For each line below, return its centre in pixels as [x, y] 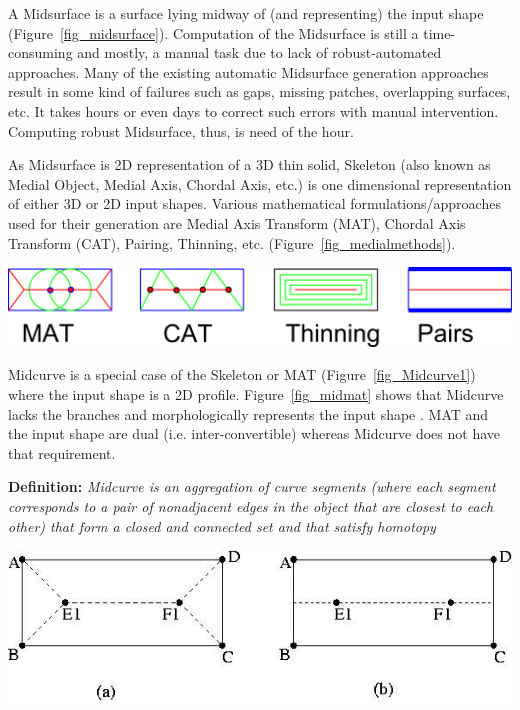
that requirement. [62, 452]
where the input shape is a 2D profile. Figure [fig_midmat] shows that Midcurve [256, 394]
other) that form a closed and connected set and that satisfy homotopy [222, 525]
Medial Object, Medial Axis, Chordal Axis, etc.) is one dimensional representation [260, 183]
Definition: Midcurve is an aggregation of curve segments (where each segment [252, 486]
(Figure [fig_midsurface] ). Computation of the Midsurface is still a [213, 32]
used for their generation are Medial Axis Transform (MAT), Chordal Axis [237, 222]
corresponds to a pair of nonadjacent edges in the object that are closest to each [251, 506]
